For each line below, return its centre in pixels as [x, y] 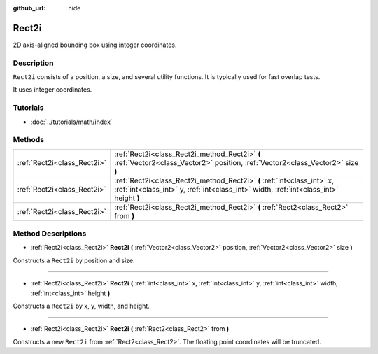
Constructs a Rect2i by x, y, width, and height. [81, 306]
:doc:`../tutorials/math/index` [72, 122]
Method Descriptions [50, 234]
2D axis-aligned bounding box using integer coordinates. [95, 45]
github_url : [29, 8]
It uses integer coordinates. [52, 90]
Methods [29, 140]
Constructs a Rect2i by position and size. [74, 260]
